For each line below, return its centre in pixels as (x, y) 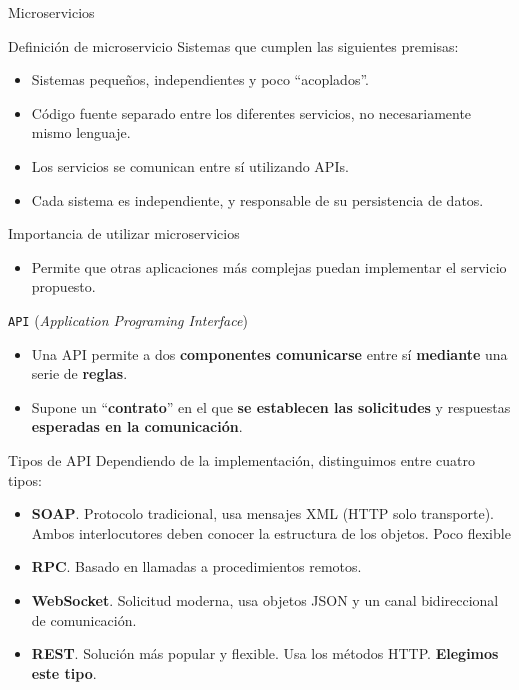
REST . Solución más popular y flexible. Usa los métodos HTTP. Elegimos (265, 653)
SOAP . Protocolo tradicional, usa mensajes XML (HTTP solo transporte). (262, 513)
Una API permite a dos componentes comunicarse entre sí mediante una (269, 353)
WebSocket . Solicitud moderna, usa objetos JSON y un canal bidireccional (265, 599)
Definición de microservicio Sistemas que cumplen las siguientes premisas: (233, 45)
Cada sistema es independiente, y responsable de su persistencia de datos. (257, 199)
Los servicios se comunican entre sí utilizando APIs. (190, 165)
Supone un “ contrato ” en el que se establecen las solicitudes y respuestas (271, 406)
